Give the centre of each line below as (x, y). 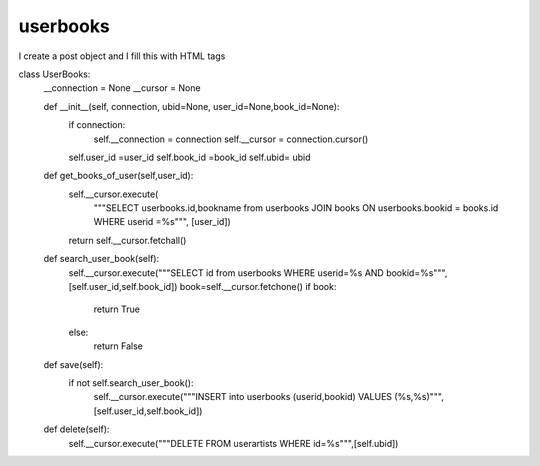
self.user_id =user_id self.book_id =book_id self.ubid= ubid (189, 157)
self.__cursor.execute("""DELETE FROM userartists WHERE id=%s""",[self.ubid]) (233, 443)
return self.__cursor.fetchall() (127, 240)
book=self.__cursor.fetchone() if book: (258, 287)
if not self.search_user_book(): (131, 382)
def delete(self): (76, 429)
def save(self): (73, 364)
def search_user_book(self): (101, 259)
